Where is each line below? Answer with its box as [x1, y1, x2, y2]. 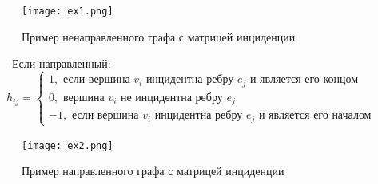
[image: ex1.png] [22, 6, 113, 17]
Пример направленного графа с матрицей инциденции [22, 162, 284, 179]
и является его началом [258, 110, 372, 122]
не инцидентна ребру [120, 92, 223, 104]
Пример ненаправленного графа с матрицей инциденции [22, 28, 296, 45]
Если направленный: [12, 55, 111, 72]
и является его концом [249, 74, 359, 86]
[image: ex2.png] [22, 139, 113, 151]
